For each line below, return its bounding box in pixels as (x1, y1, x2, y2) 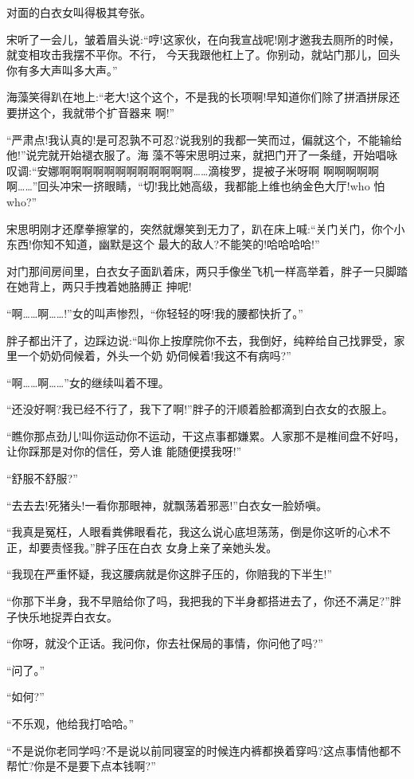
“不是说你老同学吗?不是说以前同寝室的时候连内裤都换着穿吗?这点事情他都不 (6, 742, 401, 758)
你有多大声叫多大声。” (6, 61, 118, 78)
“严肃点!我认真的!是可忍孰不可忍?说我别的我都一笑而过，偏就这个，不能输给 (6, 131, 402, 147)
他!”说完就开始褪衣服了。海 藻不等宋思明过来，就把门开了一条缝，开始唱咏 (6, 147, 398, 163)
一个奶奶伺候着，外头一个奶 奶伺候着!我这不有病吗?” (17, 347, 291, 364)
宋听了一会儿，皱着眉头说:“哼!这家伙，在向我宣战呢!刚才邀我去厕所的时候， (6, 30, 400, 47)
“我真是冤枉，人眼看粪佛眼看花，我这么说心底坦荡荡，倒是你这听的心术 (6, 523, 380, 540)
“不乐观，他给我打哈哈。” (6, 715, 135, 731)
